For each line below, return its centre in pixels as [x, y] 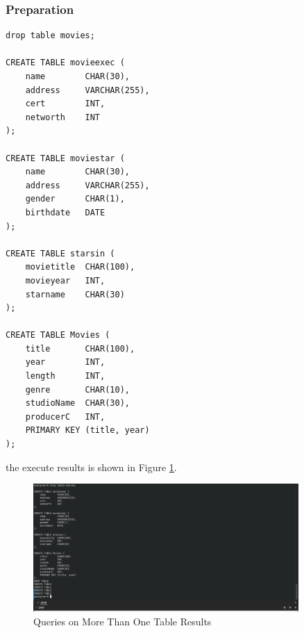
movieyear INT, [65, 280]
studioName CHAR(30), [77, 403]
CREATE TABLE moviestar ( [65, 158]
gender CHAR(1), [75, 199]
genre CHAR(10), [77, 389]
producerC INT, [65, 417]
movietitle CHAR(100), [80, 267]
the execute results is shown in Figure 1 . [91, 467]
